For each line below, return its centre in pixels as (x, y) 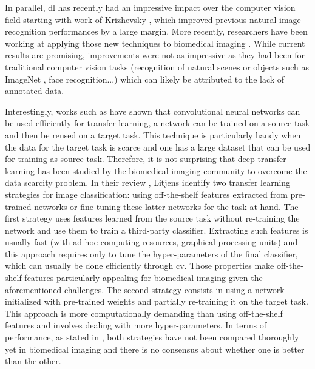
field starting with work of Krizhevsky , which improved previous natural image (153, 19)
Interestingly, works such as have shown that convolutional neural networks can (153, 111)
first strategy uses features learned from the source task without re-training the (152, 218)
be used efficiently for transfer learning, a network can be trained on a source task (157, 123)
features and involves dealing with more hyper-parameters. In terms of (136, 325)
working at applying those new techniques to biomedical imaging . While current (155, 43)
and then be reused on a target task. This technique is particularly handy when (153, 134)
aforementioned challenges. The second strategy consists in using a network (145, 289)
